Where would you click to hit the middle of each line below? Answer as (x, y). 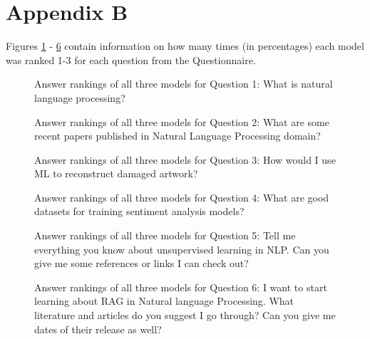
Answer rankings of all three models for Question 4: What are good (182, 197)
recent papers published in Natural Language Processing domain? (178, 136)
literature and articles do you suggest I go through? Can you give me (185, 315)
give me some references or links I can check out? (142, 263)
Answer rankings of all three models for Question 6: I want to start (181, 287)
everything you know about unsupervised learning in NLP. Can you (182, 249)
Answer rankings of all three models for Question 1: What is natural (184, 84)
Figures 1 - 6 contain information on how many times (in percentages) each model (185, 46)
